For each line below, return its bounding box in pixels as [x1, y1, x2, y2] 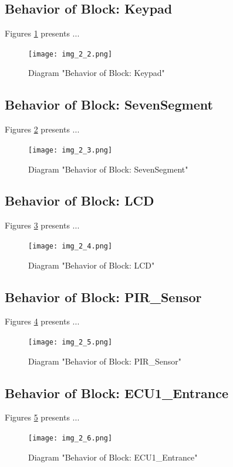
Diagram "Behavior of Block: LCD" [28, 259, 155, 271]
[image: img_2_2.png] [28, 49, 113, 58]
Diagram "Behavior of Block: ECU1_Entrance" [28, 451, 198, 463]
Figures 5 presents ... [5, 411, 80, 423]
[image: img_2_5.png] [28, 337, 113, 346]
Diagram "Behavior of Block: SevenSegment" [28, 163, 188, 175]
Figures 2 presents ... [5, 123, 80, 135]
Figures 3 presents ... [5, 219, 80, 231]
